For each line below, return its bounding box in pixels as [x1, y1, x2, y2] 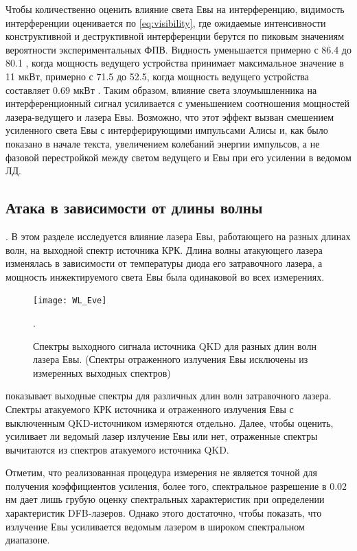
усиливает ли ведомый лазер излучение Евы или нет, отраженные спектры [5, 429, 318, 443]
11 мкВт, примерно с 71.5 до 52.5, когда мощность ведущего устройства [5, 69, 309, 83]
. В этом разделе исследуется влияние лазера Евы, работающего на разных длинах [5, 228, 351, 243]
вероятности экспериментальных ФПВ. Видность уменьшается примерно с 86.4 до [5, 42, 352, 56]
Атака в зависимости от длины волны [5, 197, 263, 218]
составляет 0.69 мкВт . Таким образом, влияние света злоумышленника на [5, 82, 317, 97]
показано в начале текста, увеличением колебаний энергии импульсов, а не [5, 136, 320, 150]
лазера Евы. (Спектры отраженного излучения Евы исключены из [33, 352, 308, 366]
